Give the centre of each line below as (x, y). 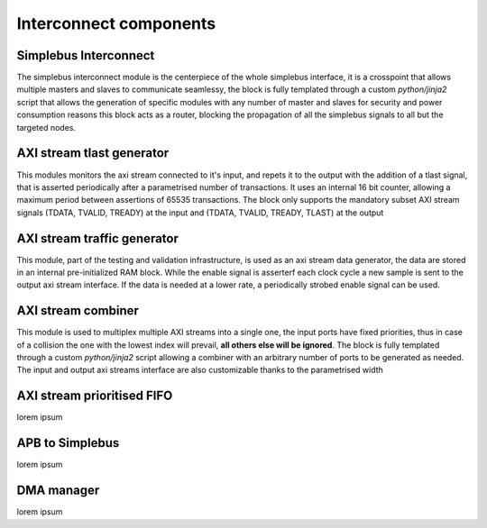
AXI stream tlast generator (93, 153)
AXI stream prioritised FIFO (95, 396)
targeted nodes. (46, 127)
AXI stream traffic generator (98, 238)
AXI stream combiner (78, 311)
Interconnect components (116, 23)
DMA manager (58, 491)
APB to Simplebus (68, 443)
